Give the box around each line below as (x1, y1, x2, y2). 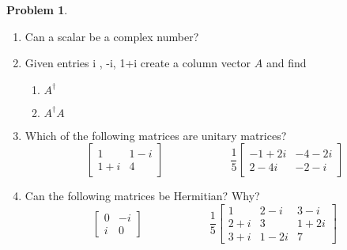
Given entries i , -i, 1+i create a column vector (25, 55, 251, 71)
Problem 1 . (6, 2, 68, 17)
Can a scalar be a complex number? (25, 28, 199, 44)
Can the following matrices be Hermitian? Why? (25, 187, 260, 204)
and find (266, 55, 307, 71)
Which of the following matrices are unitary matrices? (25, 127, 287, 143)
